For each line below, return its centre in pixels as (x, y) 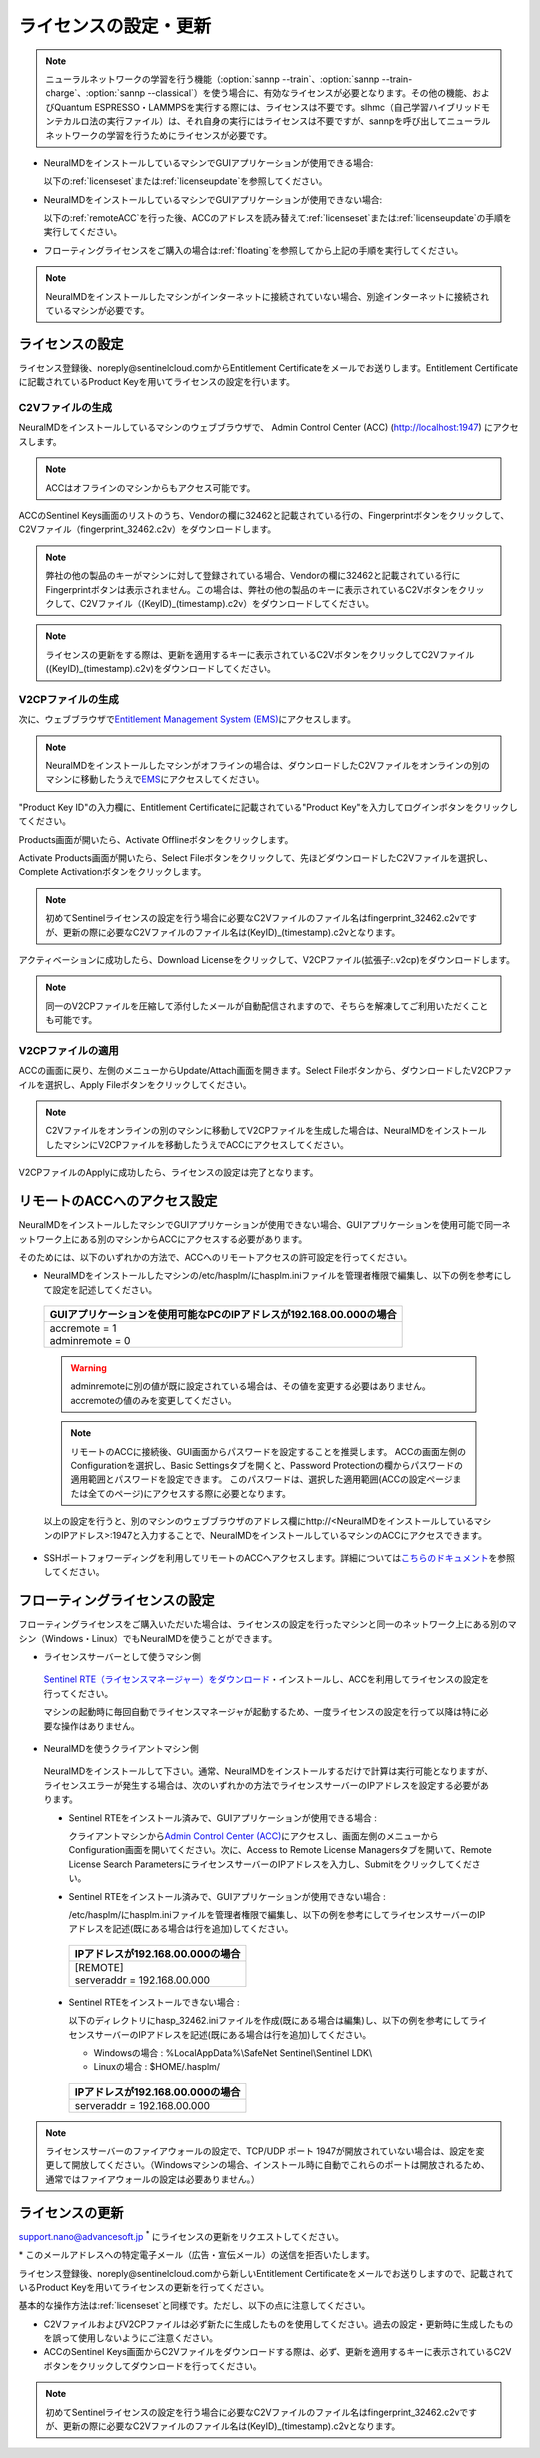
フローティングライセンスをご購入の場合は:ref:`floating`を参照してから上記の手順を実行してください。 (253, 250)
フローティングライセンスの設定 (116, 1600)
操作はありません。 (100, 1726)
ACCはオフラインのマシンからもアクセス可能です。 (150, 487)
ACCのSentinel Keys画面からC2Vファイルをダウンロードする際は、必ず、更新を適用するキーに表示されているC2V (277, 2352)
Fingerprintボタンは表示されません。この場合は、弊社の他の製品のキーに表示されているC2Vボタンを (252, 589)
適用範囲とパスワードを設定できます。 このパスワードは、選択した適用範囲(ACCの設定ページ (261, 1479)
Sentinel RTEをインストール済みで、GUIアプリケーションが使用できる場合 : (222, 1817)
